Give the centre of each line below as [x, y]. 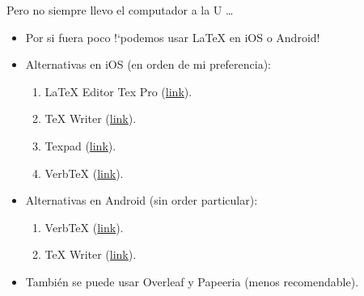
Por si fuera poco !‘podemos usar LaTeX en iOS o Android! [173, 37]
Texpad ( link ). [80, 145]
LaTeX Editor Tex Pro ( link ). [119, 91]
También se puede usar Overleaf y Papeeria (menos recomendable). [192, 281]
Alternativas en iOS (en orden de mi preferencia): [148, 64]
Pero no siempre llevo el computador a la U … [120, 10]
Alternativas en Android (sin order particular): [142, 200]
